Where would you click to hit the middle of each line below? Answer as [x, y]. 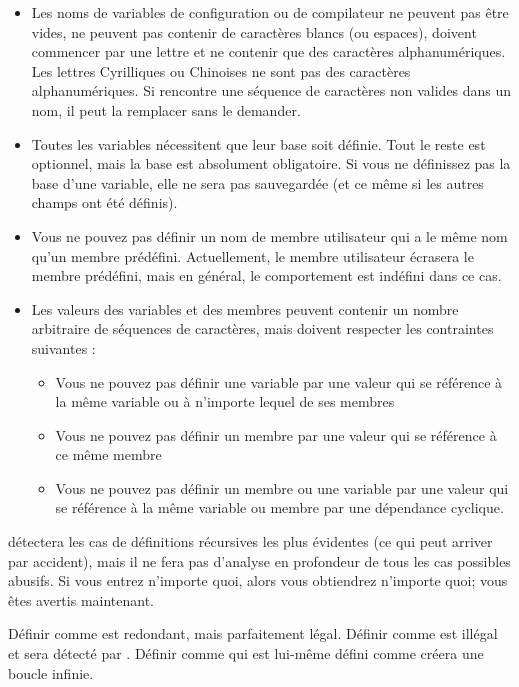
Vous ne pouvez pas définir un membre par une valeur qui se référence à [276, 434]
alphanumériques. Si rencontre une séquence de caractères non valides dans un [271, 90]
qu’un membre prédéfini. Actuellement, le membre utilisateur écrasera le [252, 255]
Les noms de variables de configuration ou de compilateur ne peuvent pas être [270, 12]
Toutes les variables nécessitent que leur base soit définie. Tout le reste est [258, 143]
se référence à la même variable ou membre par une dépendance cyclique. [279, 507]
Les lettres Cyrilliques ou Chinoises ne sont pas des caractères [221, 70]
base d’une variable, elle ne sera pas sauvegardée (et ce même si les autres [257, 182]
